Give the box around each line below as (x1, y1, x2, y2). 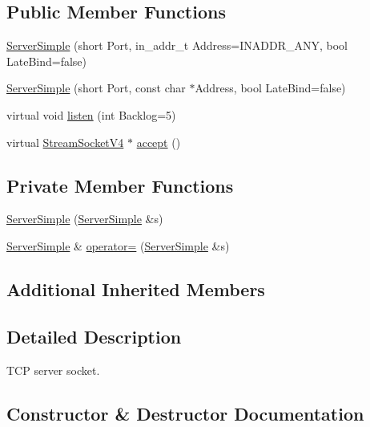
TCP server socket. (6, 361, 100, 378)
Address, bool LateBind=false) (195, 79, 346, 96)
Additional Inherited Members (6, 276, 265, 301)
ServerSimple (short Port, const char (6, 79, 186, 96)
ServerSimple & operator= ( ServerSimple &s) (6, 237, 230, 254)
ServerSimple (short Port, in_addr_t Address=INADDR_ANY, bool (6, 37, 348, 54)
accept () (136, 133, 181, 150)
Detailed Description (6, 323, 182, 348)
